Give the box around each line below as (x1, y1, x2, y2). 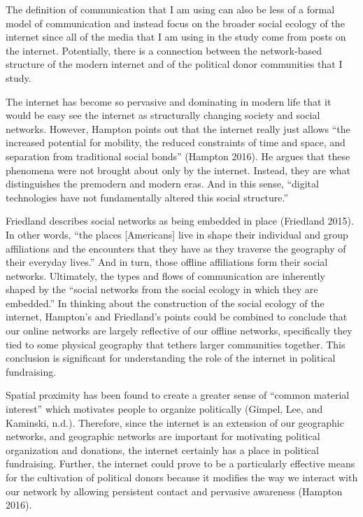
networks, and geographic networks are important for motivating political (6, 429, 320, 444)
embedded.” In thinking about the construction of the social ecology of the (6, 295, 325, 310)
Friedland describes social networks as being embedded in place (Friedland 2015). (6, 213, 354, 228)
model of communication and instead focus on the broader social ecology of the (6, 15, 345, 30)
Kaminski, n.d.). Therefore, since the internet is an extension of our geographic (6, 415, 344, 430)
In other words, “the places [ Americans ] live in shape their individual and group (6, 227, 348, 241)
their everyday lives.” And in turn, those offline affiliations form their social (6, 255, 328, 269)
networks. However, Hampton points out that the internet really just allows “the (6, 121, 350, 136)
